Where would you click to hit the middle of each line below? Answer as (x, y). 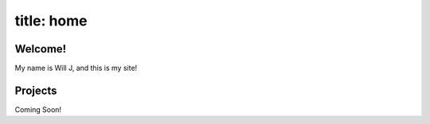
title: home (51, 21)
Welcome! (41, 49)
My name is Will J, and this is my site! (76, 68)
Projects (36, 90)
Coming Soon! (38, 109)
